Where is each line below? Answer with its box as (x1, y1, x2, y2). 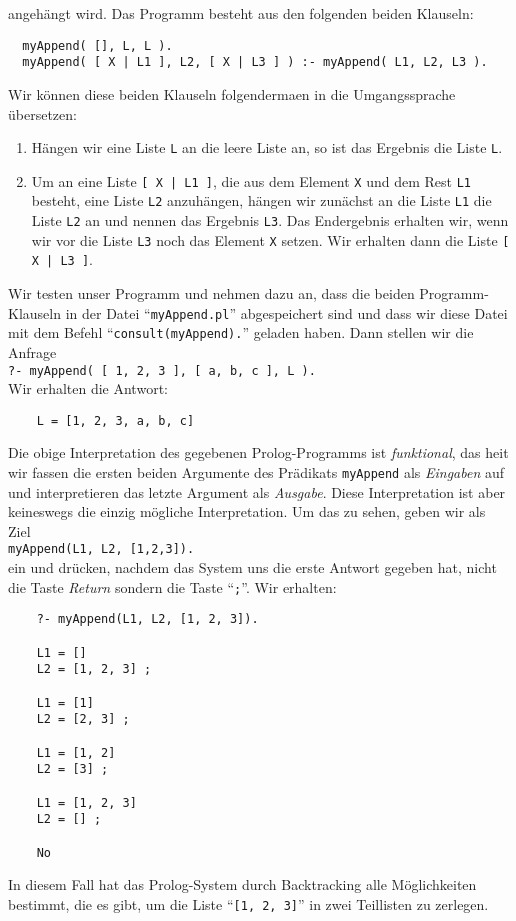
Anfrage (8, 341, 57, 362)
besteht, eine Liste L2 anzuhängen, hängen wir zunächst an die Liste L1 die (31, 190, 492, 211)
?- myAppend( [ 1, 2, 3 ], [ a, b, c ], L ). (8, 363, 316, 378)
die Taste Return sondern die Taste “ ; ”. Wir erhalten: (8, 576, 337, 597)
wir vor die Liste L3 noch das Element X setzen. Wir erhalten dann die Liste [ (31, 229, 510, 250)
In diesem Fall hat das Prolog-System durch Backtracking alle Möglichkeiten (8, 874, 477, 895)
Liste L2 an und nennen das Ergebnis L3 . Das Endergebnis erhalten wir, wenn (31, 210, 509, 231)
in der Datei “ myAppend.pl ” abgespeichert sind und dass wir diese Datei (65, 302, 508, 323)
